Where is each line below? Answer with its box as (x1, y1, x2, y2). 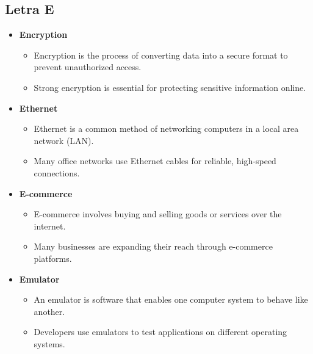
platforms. (34, 251, 72, 264)
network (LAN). (34, 134, 94, 146)
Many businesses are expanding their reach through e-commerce (34, 240, 273, 253)
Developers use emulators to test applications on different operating (34, 325, 287, 338)
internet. (34, 219, 66, 232)
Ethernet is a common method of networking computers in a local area (34, 122, 299, 135)
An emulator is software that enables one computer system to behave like (34, 293, 308, 306)
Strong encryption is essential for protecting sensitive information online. (34, 81, 306, 93)
